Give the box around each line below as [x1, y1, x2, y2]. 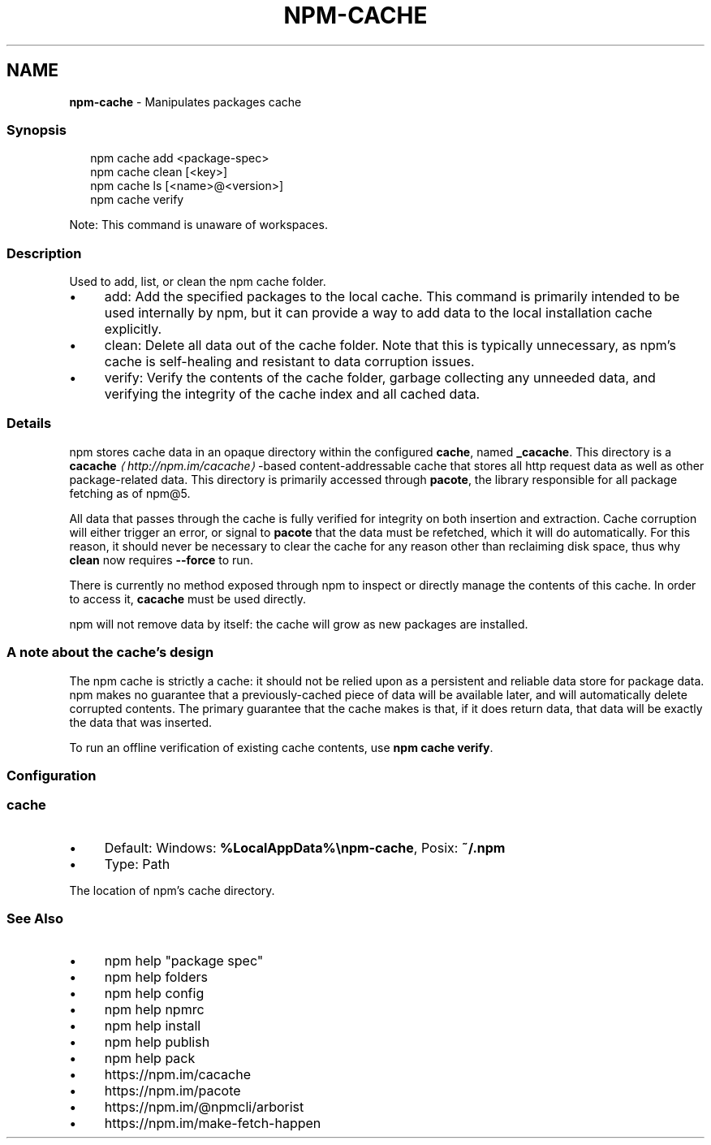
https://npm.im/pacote [104, 1082, 241, 1100]
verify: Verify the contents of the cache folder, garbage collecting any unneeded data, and [104, 369, 656, 387]
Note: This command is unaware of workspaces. [69, 218, 328, 232]
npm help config [104, 985, 205, 1002]
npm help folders [104, 969, 208, 986]
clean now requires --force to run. [69, 552, 253, 567]
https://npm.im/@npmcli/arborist [104, 1099, 304, 1116]
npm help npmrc [104, 1001, 205, 1018]
